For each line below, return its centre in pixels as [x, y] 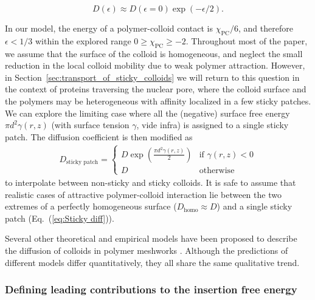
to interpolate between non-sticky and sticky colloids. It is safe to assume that [151, 182]
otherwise [217, 170]
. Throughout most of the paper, [247, 40]
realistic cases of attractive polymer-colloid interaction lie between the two [143, 194]
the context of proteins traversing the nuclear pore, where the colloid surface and [156, 89]
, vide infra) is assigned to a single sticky [213, 125]
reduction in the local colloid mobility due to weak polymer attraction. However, [155, 65]
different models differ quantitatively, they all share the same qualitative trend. [152, 262]
